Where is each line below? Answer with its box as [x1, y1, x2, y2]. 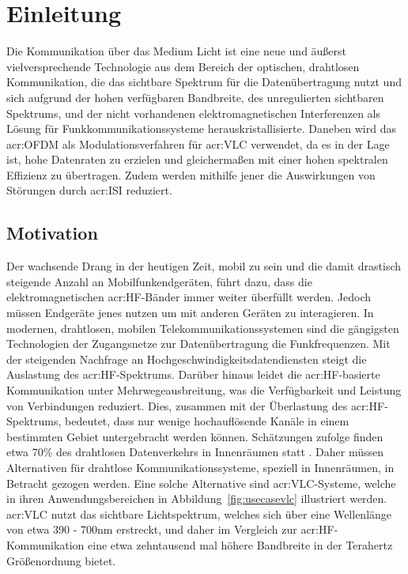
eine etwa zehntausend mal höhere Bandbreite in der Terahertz [88, 536, 393, 553]
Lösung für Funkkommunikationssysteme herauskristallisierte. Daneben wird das [6, 120, 396, 137]
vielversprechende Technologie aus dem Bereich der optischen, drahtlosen [6, 58, 360, 74]
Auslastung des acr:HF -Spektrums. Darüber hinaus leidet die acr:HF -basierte [6, 366, 380, 383]
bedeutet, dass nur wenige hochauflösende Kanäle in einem [65, 413, 349, 429]
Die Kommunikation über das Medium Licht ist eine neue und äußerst [6, 43, 347, 59]
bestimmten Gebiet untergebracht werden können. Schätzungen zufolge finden [6, 428, 383, 444]
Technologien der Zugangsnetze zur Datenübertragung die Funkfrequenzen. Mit [6, 335, 391, 352]
